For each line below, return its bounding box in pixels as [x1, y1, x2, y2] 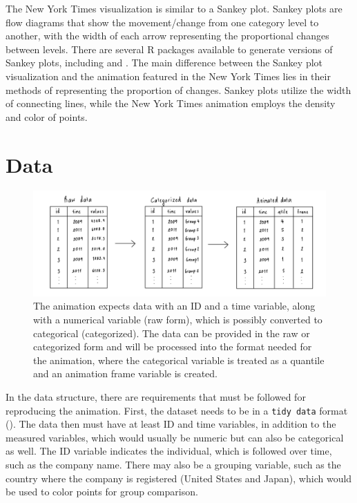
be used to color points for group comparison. [6, 484, 198, 499]
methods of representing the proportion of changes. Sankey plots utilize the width [6, 82, 351, 97]
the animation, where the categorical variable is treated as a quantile [33, 352, 325, 367]
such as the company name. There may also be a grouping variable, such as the [6, 457, 341, 472]
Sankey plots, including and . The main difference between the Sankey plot [6, 55, 323, 70]
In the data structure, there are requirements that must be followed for [6, 390, 306, 404]
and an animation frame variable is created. [33, 366, 218, 381]
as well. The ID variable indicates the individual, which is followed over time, [6, 444, 332, 458]
